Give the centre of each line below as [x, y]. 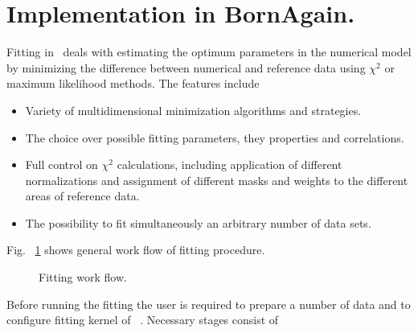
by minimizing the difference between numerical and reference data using [186, 67]
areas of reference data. [82, 196]
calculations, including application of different [229, 164]
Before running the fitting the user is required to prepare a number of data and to [209, 304]
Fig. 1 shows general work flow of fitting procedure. [136, 250]
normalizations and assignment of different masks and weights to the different [217, 180]
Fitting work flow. [83, 277]
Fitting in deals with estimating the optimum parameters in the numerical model [209, 52]
